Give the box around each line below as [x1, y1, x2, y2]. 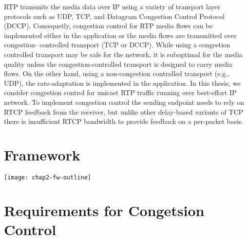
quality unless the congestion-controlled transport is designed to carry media [4, 59, 232, 69]
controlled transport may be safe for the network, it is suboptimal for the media [4, 49, 243, 59]
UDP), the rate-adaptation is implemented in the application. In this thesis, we [4, 78, 241, 88]
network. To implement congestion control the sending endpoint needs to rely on [4, 97, 245, 107]
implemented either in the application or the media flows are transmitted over [4, 30, 237, 40]
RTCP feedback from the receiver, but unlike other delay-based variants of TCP [4, 106, 243, 117]
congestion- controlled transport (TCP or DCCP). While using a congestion [4, 40, 230, 50]
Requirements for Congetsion [4, 200, 205, 220]
